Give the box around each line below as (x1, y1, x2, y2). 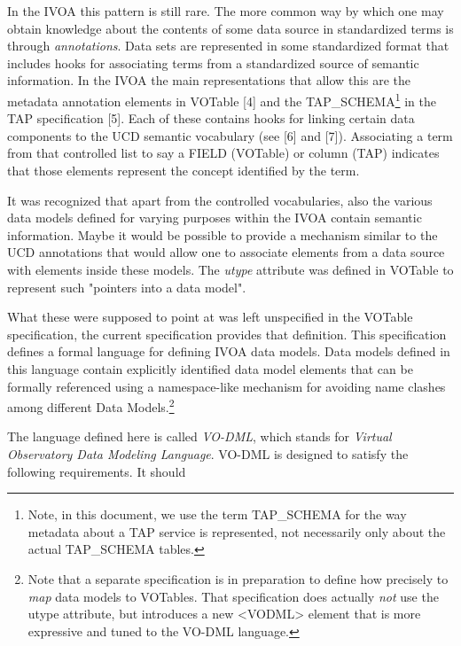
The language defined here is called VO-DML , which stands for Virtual (7, 427, 392, 446)
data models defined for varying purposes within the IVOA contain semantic (7, 208, 422, 227)
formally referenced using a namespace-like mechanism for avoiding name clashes (7, 377, 446, 395)
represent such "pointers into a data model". (7, 277, 246, 296)
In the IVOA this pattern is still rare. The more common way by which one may (7, 2, 444, 19)
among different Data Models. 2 (7, 395, 175, 416)
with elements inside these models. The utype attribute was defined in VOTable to (7, 260, 454, 278)
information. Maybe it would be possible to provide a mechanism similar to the (7, 225, 438, 244)
